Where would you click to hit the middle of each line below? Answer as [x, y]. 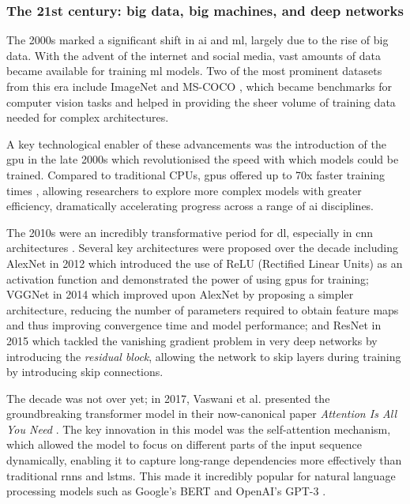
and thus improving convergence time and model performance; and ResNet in [194, 325]
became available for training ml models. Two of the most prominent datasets [194, 71]
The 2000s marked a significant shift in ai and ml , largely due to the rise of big [197, 40]
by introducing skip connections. [85, 372]
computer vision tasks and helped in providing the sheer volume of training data [201, 102]
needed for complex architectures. [88, 117]
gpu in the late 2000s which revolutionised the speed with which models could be [203, 159]
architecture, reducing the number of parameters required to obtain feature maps [203, 309]
